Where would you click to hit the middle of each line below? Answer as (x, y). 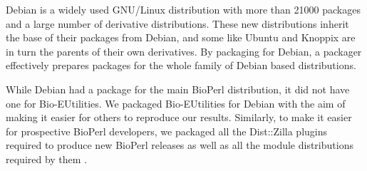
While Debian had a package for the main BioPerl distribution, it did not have (178, 89)
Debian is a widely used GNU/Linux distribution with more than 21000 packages (183, 9)
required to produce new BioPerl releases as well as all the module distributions (180, 145)
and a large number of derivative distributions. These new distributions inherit (177, 23)
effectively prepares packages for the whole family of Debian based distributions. (181, 65)
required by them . (47, 159)
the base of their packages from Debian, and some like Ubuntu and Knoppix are (181, 37)
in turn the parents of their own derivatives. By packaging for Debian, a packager (184, 51)
